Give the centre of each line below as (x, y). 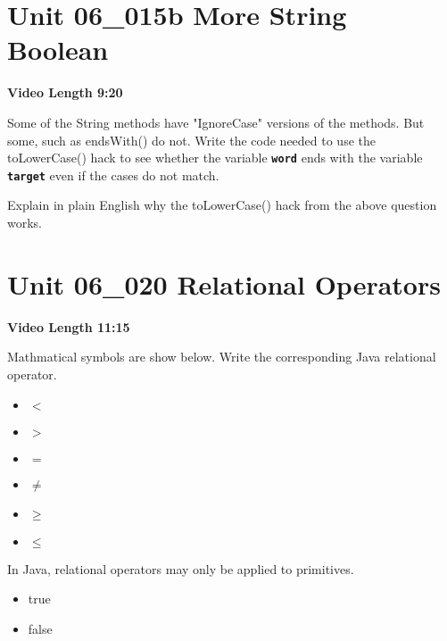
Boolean (58, 50)
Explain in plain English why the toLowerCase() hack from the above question (222, 205)
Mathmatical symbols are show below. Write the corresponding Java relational (222, 357)
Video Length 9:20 (65, 92)
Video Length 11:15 (69, 326)
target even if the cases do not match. (113, 175)
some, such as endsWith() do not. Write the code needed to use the (191, 140)
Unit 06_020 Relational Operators (224, 283)
